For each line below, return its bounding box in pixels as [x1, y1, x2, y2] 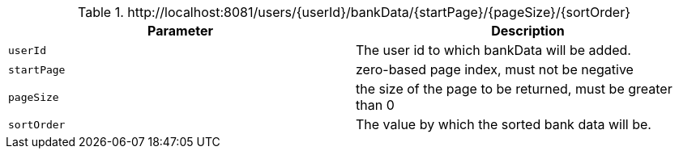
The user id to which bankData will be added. [356, 42, 631, 58]
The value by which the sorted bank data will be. [356, 116, 651, 132]
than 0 [356, 97, 395, 113]
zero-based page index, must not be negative [356, 61, 634, 77]
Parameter [147, 23, 213, 39]
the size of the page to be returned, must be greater [356, 81, 673, 97]
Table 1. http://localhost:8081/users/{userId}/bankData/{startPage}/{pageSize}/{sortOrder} [77, 4, 631, 20]
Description [491, 23, 565, 39]
